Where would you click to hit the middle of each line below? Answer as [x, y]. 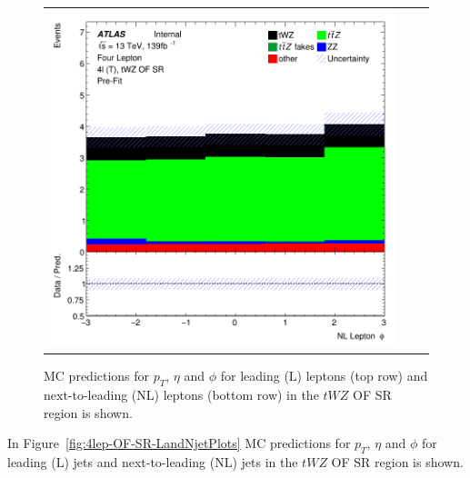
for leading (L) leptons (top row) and [324, 376]
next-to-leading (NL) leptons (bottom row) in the [181, 395]
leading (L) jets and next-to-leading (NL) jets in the [153, 462]
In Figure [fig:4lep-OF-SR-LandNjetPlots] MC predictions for [179, 443]
